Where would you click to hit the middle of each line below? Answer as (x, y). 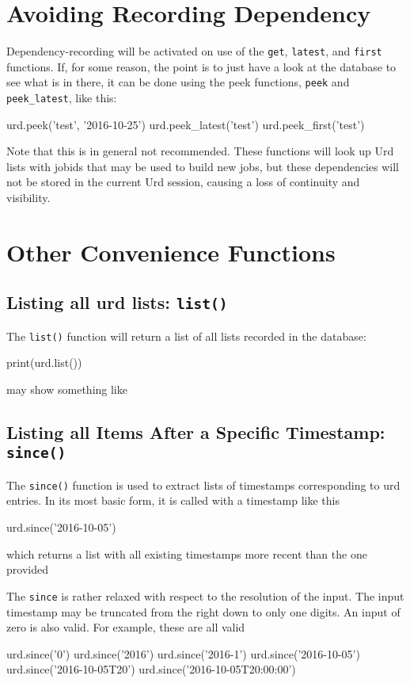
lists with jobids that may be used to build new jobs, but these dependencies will (203, 166)
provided (27, 569)
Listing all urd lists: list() (117, 302)
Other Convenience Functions (171, 252)
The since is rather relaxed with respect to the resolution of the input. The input (205, 595)
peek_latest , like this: (62, 98)
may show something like (67, 389)
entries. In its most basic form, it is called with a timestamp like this (173, 500)
